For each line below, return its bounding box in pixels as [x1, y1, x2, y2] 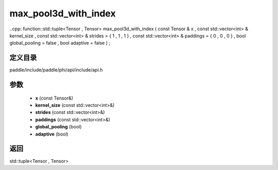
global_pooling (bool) [35, 124, 82, 130]
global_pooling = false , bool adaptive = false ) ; [9, 40, 111, 46]
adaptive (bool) [35, 131, 69, 137]
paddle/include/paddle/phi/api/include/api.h [9, 67, 103, 73]
